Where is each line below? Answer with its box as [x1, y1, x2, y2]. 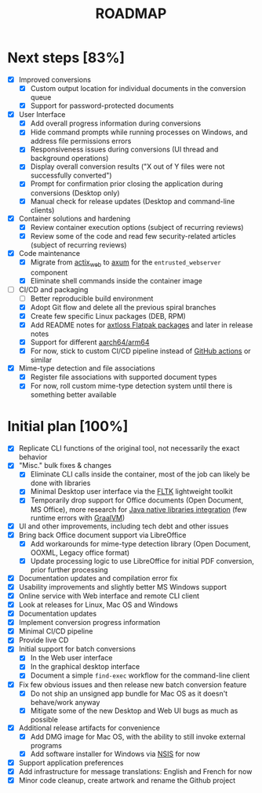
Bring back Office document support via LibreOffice [18, 530, 187, 539]
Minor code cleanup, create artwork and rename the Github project [18, 776, 236, 785]
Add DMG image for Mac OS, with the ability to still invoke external [30, 732, 246, 741]
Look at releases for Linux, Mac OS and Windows [18, 600, 178, 609]
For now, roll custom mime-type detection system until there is [30, 382, 233, 391]
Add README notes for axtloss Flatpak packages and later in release [30, 320, 253, 330]
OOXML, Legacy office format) [30, 547, 130, 557]
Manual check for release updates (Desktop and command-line [30, 196, 235, 206]
